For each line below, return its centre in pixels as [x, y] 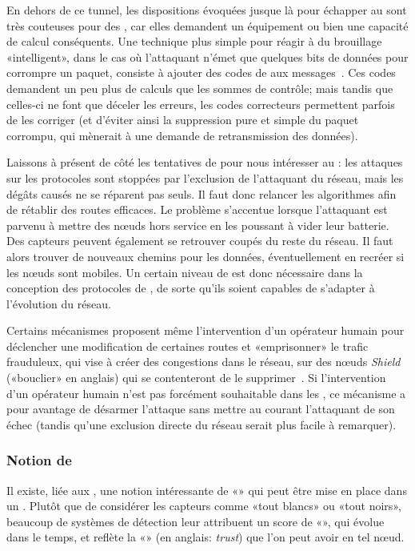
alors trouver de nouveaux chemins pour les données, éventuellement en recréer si [206, 256]
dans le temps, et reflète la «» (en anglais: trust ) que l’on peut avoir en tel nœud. [206, 537]
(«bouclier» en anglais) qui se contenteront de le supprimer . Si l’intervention [196, 378]
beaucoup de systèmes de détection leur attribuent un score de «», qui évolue [196, 521]
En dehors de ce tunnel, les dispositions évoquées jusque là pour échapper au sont [207, 10]
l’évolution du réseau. [59, 303]
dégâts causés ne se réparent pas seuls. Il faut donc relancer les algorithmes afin [202, 193]
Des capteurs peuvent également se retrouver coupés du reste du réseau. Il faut [200, 241]
